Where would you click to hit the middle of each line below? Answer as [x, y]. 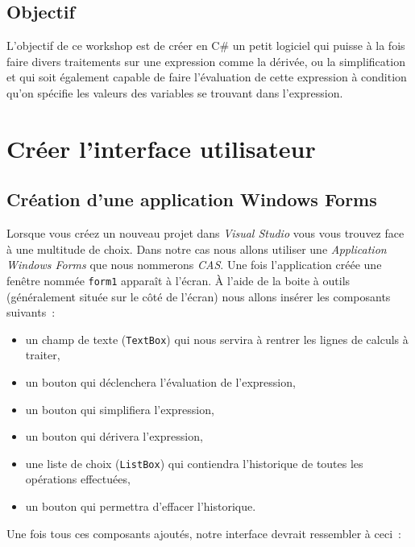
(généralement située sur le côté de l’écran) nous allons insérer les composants [199, 296]
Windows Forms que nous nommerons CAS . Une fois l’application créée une [194, 265]
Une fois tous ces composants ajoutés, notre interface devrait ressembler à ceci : [204, 533]
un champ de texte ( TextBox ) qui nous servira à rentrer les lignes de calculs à [217, 339]
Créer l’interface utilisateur [161, 148]
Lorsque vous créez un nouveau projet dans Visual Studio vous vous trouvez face [205, 233]
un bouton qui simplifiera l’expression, [120, 409]
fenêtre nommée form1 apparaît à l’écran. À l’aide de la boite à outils [178, 280]
